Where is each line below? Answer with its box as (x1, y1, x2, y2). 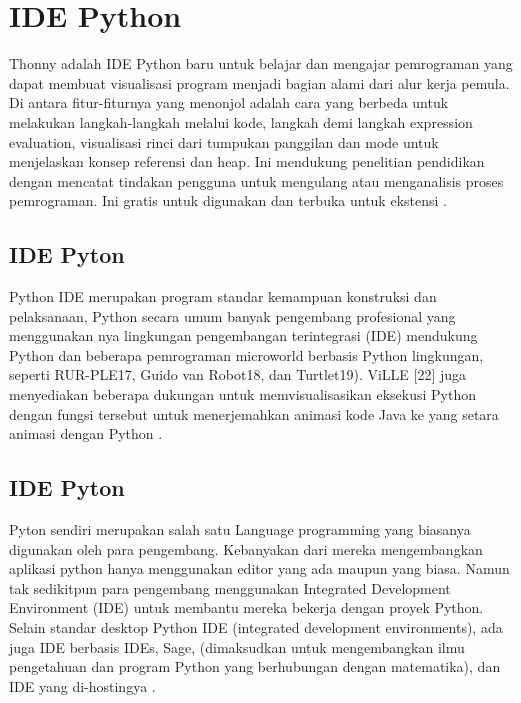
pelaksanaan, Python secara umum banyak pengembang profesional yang (9, 305, 456, 326)
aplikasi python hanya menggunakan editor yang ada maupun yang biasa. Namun (9, 558, 510, 579)
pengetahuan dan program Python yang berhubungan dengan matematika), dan (9, 656, 501, 677)
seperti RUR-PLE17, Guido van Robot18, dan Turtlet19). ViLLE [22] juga (9, 364, 467, 385)
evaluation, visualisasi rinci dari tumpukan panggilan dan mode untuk (9, 131, 439, 152)
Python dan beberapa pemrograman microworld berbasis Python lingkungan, (9, 344, 484, 365)
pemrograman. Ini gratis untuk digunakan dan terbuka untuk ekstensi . (9, 190, 447, 211)
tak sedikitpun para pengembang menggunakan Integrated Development (9, 577, 451, 598)
